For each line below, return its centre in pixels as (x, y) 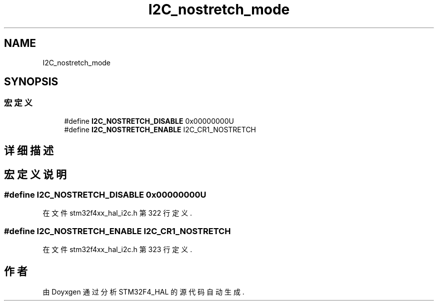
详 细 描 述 (29, 151)
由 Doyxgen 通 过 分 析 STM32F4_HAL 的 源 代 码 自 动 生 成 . (143, 292)
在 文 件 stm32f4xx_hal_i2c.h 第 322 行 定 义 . (117, 213)
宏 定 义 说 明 (35, 174)
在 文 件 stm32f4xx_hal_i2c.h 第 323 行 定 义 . (117, 250)
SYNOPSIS (31, 82)
